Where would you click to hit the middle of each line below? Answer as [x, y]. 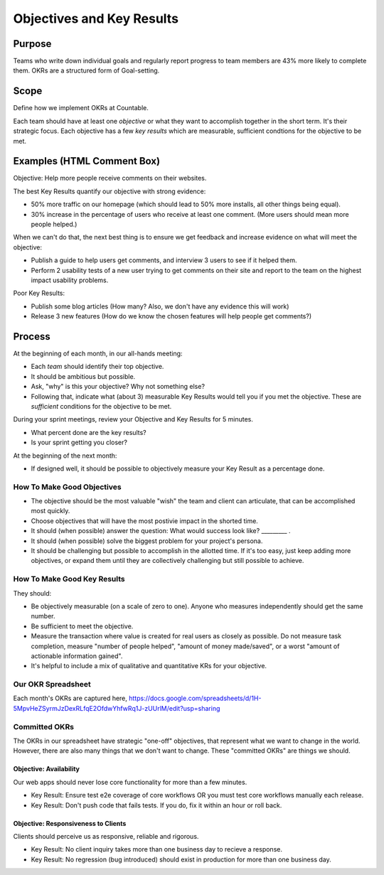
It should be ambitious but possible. [83, 376]
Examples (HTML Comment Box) [86, 161]
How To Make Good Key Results [69, 579]
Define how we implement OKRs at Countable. [81, 108]
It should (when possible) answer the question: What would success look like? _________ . [161, 531]
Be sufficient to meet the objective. [82, 626]
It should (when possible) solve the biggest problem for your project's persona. [147, 541]
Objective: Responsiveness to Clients [70, 823]
